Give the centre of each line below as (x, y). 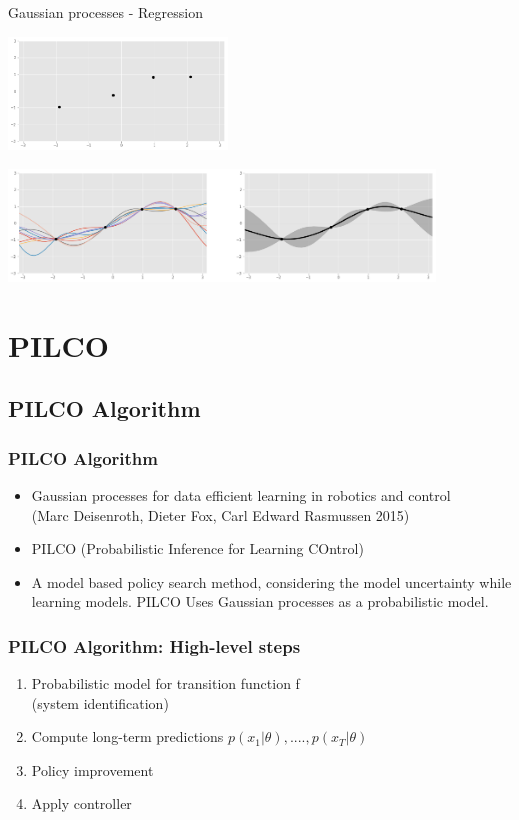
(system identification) (100, 702)
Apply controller (81, 803)
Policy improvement (92, 769)
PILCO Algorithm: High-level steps (154, 645)
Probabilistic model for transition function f (165, 683)
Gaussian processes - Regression (105, 12)
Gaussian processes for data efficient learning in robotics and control (241, 494)
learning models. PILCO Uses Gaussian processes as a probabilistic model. (260, 601)
